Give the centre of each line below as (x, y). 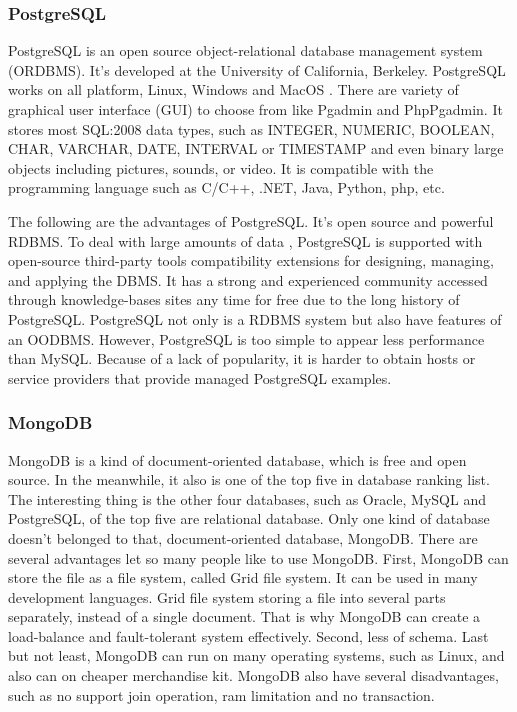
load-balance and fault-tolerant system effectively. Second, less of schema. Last (248, 635)
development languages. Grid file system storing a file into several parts (227, 596)
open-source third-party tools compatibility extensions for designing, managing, (251, 260)
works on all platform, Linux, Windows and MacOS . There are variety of (233, 89)
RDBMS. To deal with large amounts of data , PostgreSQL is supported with (245, 240)
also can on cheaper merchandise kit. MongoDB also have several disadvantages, (253, 675)
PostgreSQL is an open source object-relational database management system (245, 50)
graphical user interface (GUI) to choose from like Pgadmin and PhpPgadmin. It (255, 109)
